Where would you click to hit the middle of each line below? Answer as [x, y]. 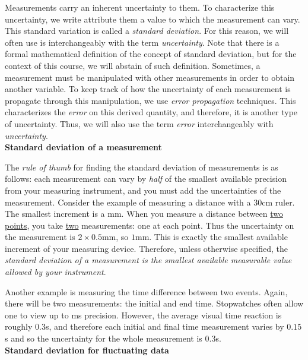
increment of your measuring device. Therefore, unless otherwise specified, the [146, 248]
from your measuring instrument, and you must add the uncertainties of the [143, 190]
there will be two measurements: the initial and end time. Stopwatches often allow [154, 303]
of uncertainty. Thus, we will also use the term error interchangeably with [139, 123]
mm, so [115, 237]
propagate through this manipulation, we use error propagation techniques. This [150, 100]
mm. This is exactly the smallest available [211, 237]
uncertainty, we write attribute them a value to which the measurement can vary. [153, 19]
